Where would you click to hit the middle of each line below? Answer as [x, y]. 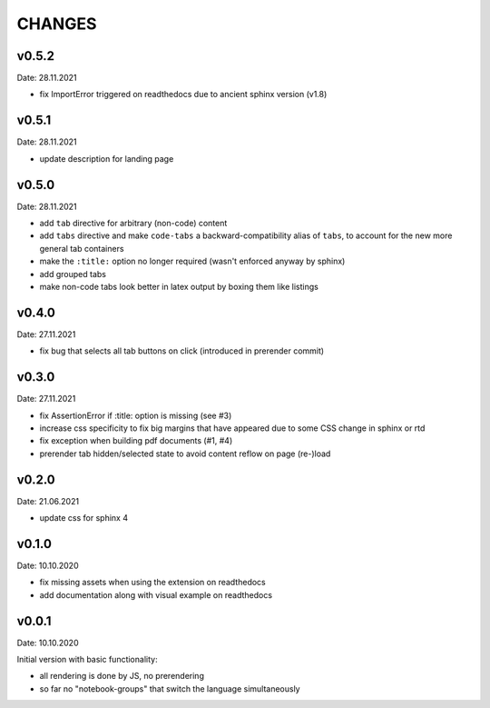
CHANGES [57, 24]
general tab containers [82, 248]
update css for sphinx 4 [84, 518]
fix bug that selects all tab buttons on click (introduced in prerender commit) [182, 351]
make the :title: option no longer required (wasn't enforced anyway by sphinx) [192, 261]
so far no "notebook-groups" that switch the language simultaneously [170, 688]
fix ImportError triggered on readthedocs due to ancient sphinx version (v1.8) [183, 95]
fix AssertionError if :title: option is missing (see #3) [136, 415]
